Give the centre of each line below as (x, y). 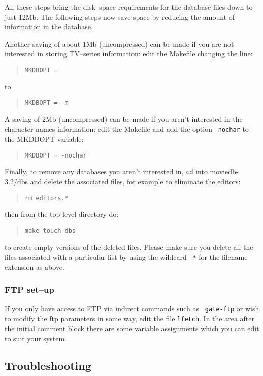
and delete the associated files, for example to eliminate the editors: (135, 182)
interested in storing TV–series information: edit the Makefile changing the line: (129, 54)
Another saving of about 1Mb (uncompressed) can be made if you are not (119, 43)
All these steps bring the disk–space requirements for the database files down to (129, 7)
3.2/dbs (16, 182)
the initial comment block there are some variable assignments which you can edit (132, 328)
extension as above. (35, 267)
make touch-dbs (50, 230)
